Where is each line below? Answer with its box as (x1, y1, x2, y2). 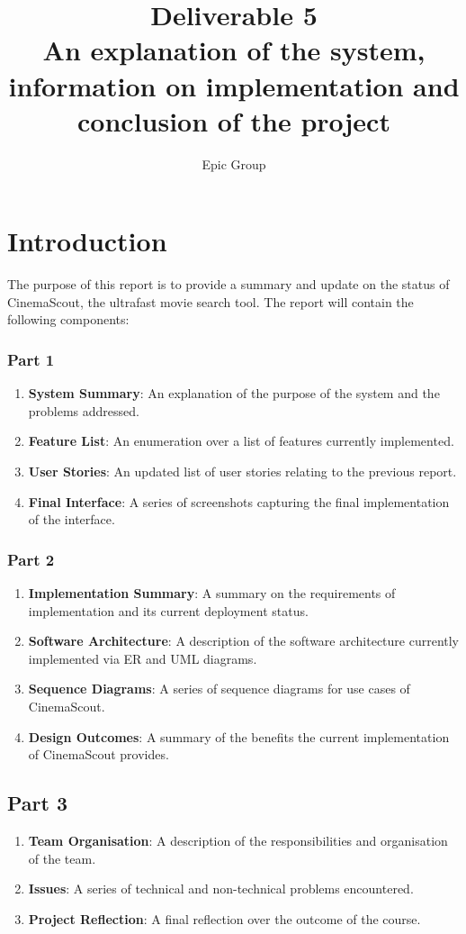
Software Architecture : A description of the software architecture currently (28, 631, 460, 650)
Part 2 (7, 548, 55, 570)
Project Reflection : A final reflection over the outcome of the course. (28, 909, 421, 928)
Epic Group (202, 154, 266, 173)
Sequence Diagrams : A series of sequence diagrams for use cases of (28, 679, 410, 698)
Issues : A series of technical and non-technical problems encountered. (28, 879, 414, 898)
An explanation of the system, (42, 32, 426, 68)
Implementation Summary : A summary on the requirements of (28, 584, 396, 602)
